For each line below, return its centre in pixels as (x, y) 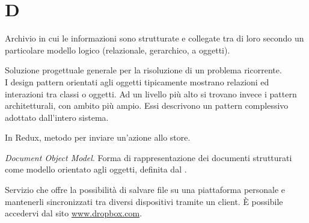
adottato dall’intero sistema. (57, 117)
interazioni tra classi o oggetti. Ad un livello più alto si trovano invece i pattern (151, 93)
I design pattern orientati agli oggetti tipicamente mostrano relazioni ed (137, 81)
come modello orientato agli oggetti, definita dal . (96, 169)
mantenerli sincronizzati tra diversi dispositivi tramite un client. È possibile (144, 201)
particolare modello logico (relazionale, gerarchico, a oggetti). (118, 50)
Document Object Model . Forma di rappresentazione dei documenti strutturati (148, 157)
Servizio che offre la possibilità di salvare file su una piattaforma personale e (145, 190)
